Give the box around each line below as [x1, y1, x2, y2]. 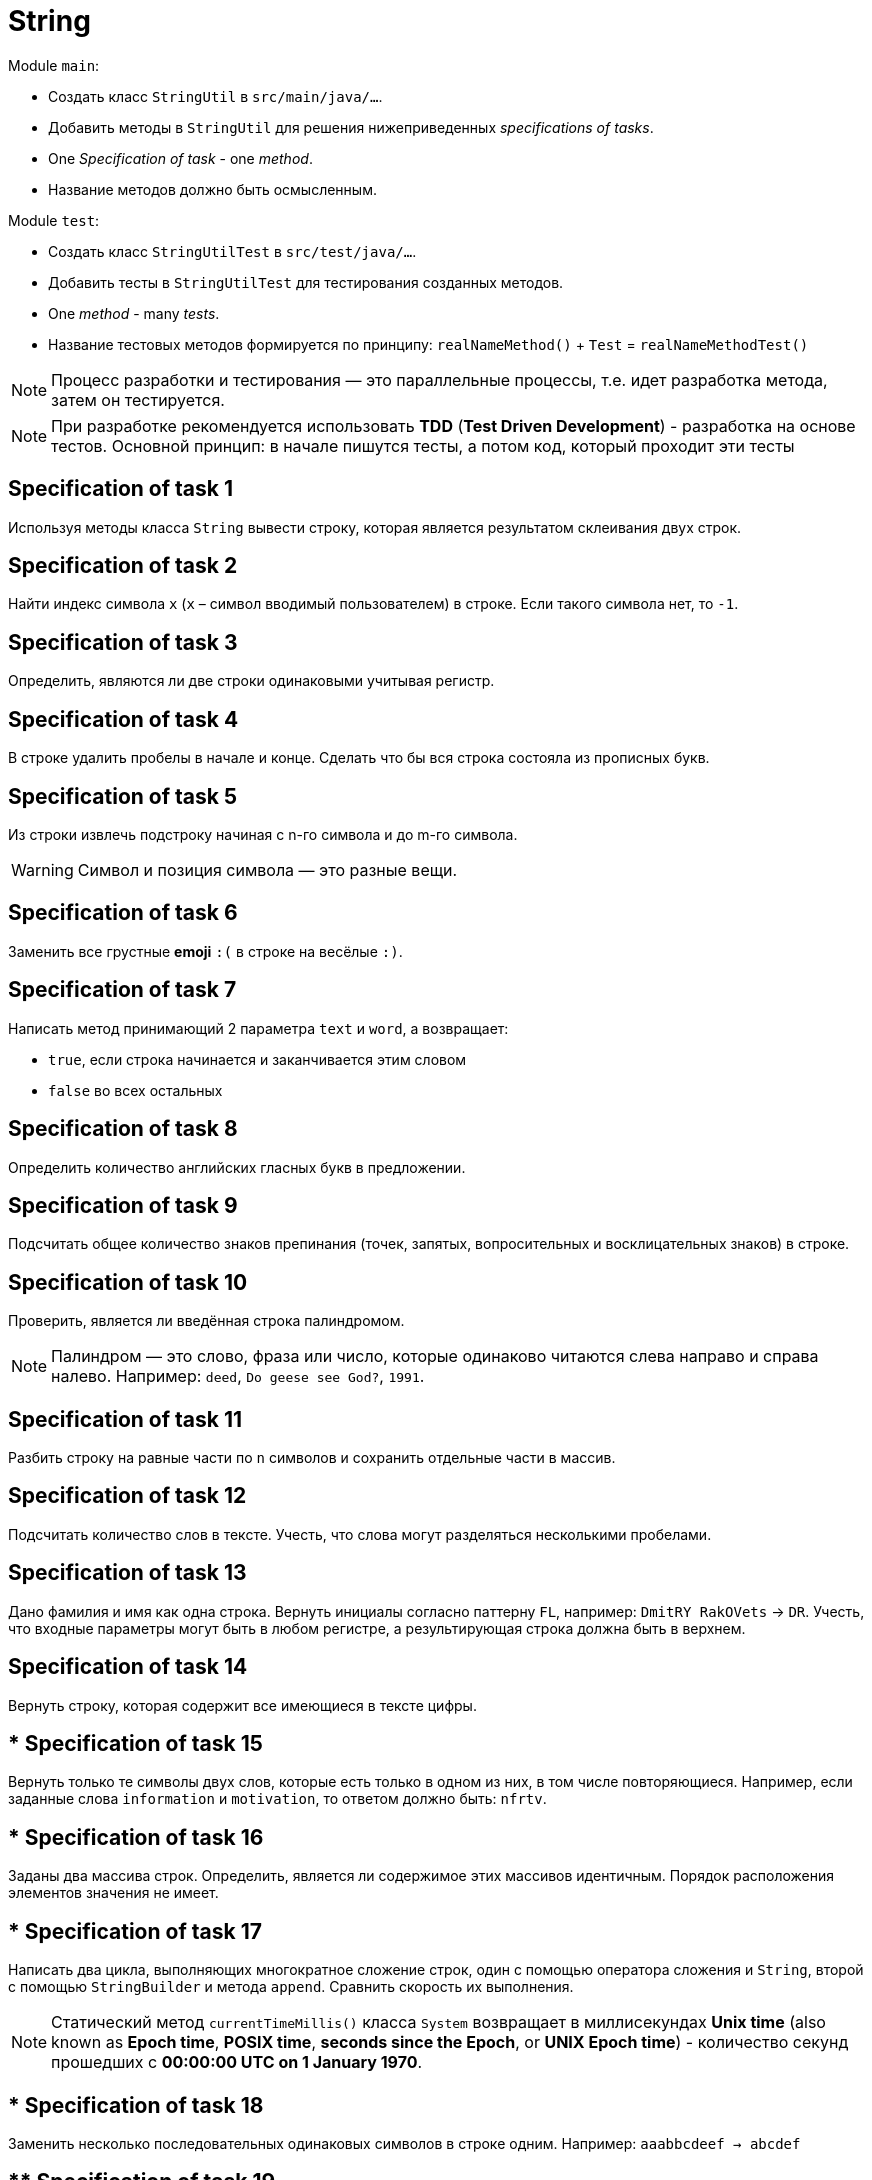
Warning [11, 859, 74, 880]
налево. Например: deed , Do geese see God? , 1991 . [51, 1366, 425, 1387]
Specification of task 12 [8, 1483, 247, 1509]
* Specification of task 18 [8, 2092, 264, 2118]
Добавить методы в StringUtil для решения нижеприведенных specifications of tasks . [48, 118, 654, 136]
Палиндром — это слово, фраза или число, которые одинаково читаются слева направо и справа [51, 1346, 819, 1367]
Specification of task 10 [8, 1269, 248, 1295]
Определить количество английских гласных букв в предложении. [8, 1158, 466, 1176]
